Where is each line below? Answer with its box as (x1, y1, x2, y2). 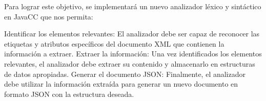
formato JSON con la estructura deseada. (4, 88, 134, 99)
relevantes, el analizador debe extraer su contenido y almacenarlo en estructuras (4, 58, 255, 69)
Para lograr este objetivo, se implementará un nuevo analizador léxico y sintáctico (4, 1, 261, 11)
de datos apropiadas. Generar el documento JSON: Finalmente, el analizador (4, 68, 245, 79)
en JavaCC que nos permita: (4, 11, 93, 22)
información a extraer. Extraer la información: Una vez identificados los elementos (4, 48, 262, 59)
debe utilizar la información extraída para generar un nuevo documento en (4, 78, 238, 89)
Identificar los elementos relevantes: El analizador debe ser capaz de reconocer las (4, 28, 260, 39)
